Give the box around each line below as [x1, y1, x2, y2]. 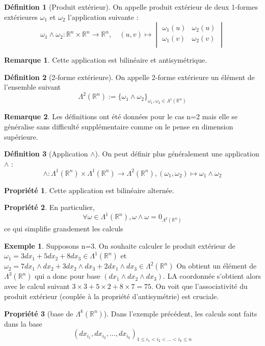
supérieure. [4, 131, 38, 142]
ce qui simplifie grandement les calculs [4, 223, 123, 234]
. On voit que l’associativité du [151, 281, 248, 291]
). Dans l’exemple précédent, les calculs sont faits [103, 308, 257, 318]
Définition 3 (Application [4, 148, 88, 159]
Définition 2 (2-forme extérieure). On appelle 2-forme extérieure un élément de [4, 71, 255, 82]
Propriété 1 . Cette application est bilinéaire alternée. [4, 184, 174, 195]
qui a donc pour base [35, 271, 100, 281]
